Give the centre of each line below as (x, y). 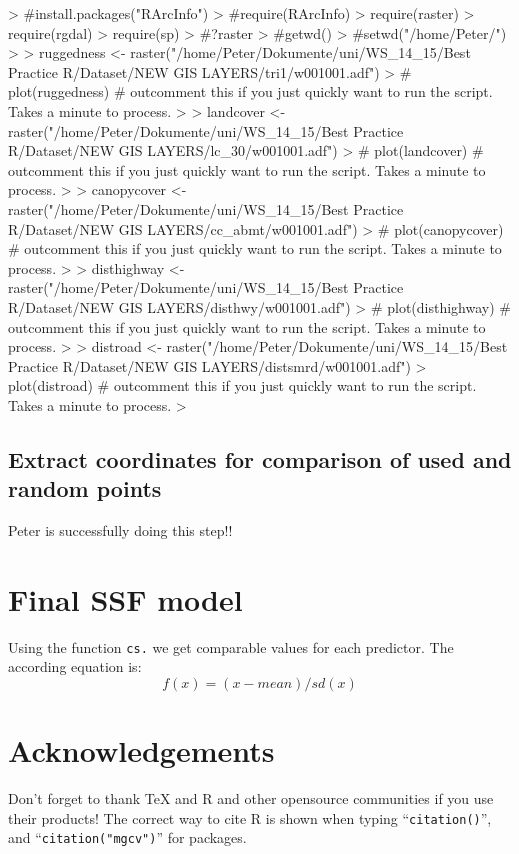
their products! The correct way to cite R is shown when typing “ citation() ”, (250, 817)
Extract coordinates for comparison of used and (260, 458)
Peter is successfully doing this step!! (120, 530)
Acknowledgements (141, 750)
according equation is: (75, 666)
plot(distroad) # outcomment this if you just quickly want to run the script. (242, 385)
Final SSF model (125, 598)
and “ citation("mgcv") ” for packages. (127, 837)
